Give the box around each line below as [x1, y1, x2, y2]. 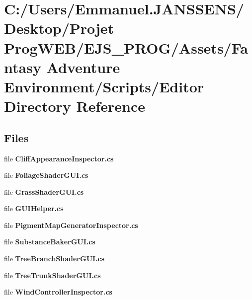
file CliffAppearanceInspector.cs [4, 153, 114, 163]
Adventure [46, 57, 120, 77]
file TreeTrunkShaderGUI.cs [4, 270, 101, 280]
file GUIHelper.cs [4, 203, 64, 214]
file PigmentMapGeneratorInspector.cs [4, 220, 138, 230]
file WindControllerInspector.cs [4, 287, 112, 297]
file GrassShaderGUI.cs [4, 186, 84, 197]
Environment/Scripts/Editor [4, 76, 204, 96]
